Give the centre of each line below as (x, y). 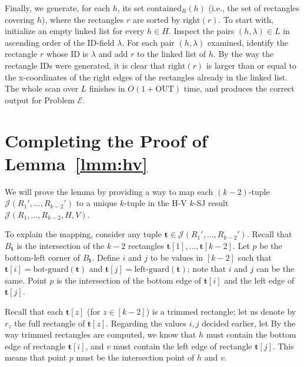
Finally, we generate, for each (58, 8)
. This (283, 346)
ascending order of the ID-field (60, 42)
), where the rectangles (83, 19)
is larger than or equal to (251, 65)
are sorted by (156, 19)
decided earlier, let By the (249, 323)
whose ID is (67, 54)
